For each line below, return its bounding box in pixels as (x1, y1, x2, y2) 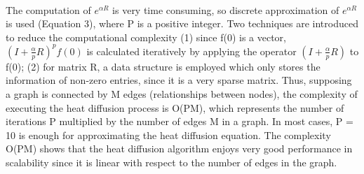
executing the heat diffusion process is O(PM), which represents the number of (6, 100, 344, 115)
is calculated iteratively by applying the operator (86, 43, 297, 58)
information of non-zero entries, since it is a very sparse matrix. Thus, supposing (6, 73, 352, 87)
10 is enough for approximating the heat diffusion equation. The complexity (6, 127, 331, 142)
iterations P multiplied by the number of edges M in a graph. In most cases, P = (6, 114, 353, 129)
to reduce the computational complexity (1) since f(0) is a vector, (6, 29, 286, 44)
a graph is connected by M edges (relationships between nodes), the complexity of (6, 87, 358, 101)
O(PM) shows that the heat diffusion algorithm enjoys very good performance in (6, 141, 353, 156)
